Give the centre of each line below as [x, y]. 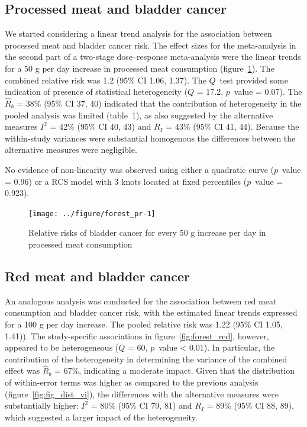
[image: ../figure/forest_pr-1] [92, 213]
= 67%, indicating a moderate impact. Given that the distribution [174, 370]
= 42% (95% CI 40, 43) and [101, 126]
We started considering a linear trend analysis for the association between [138, 33]
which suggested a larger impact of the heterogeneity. [101, 417]
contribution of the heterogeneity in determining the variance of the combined [146, 359]
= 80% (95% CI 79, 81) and [141, 405]
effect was [22, 370]
